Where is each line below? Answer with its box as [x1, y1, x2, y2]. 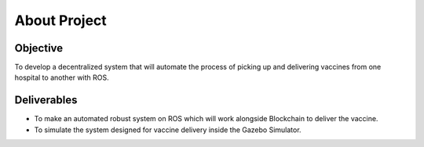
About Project [14, 12, 108, 29]
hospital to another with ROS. [14, 73, 109, 82]
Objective [14, 41, 64, 55]
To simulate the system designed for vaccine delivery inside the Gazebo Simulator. [34, 125, 302, 134]
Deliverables [14, 94, 78, 107]
